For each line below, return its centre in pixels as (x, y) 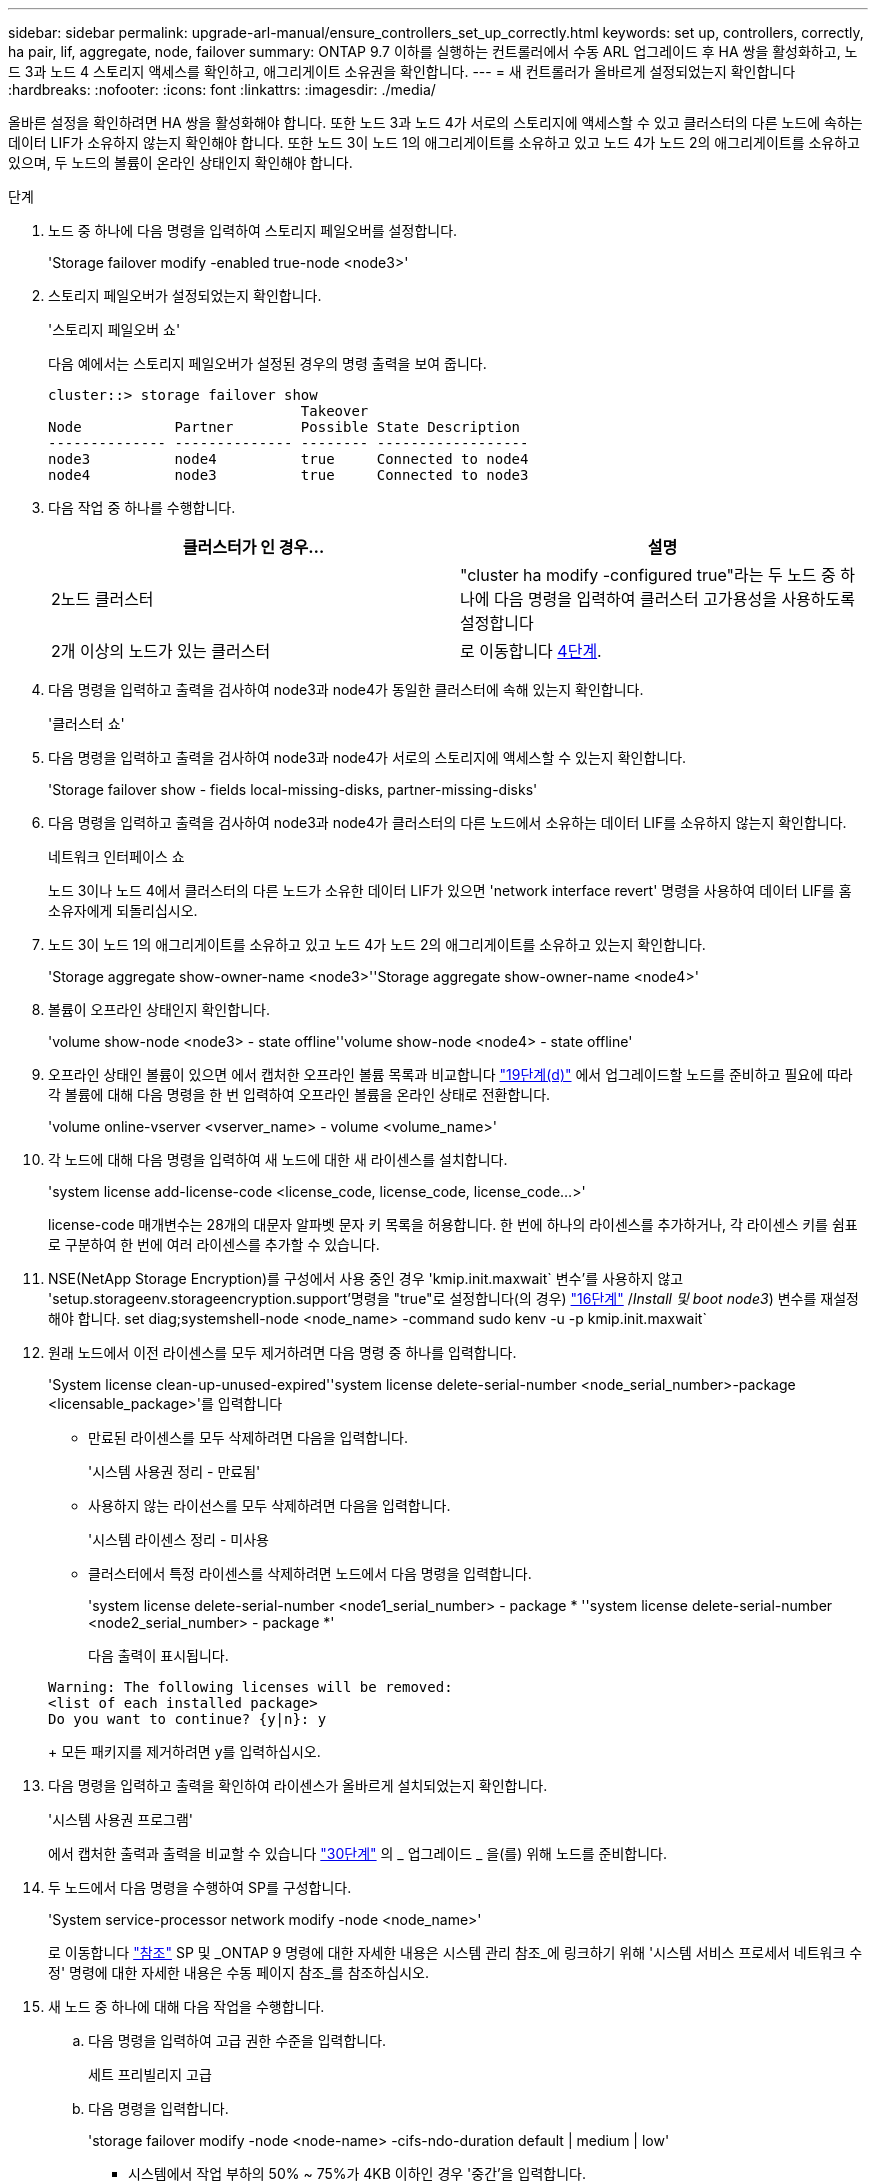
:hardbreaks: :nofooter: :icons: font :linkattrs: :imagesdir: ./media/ (222, 89)
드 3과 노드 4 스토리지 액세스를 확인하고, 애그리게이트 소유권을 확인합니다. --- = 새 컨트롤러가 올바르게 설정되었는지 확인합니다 (402, 71)
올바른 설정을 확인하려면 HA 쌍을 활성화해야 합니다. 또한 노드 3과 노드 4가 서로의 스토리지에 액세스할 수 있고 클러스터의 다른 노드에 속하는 (435, 122)
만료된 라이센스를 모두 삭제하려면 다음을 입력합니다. (248, 1437)
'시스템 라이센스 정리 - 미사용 (178, 1539)
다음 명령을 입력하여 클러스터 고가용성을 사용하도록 (674, 599)
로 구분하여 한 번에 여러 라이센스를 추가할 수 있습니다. (214, 1244)
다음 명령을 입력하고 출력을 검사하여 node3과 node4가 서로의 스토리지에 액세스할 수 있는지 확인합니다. (367, 757)
